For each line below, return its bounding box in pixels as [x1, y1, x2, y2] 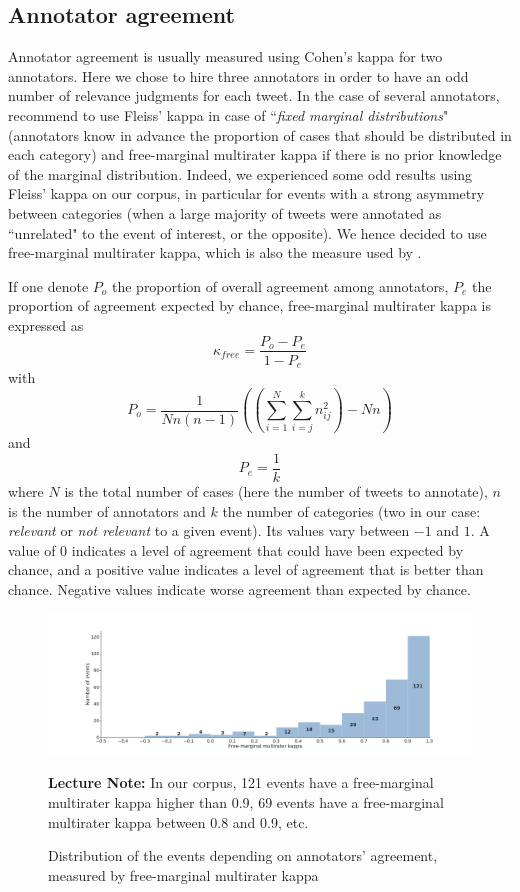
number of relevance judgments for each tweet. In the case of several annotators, [8, 85, 500, 106]
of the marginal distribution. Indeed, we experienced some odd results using [8, 163, 473, 184]
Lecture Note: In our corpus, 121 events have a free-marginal [48, 772, 434, 793]
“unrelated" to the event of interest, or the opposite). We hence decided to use [8, 222, 487, 243]
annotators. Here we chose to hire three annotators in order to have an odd [8, 65, 469, 86]
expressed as [8, 314, 84, 335]
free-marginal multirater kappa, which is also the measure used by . [8, 242, 422, 263]
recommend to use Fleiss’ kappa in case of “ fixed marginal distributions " [8, 104, 449, 125]
